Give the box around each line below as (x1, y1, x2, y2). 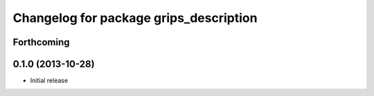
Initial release (30, 76, 69, 85)
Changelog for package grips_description (12, 10, 258, 25)
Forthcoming (12, 36, 70, 48)
